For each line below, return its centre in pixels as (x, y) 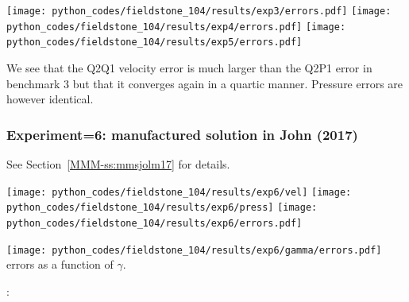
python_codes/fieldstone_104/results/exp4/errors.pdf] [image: (176, 27)
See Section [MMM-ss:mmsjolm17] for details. (118, 163)
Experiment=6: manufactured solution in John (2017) (182, 134)
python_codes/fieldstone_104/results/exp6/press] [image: (162, 208)
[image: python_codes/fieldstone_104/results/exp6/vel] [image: (179, 192)
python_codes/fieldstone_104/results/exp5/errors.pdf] (154, 43)
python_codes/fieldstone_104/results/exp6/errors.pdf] (154, 223)
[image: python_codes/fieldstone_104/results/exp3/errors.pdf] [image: (199, 11)
